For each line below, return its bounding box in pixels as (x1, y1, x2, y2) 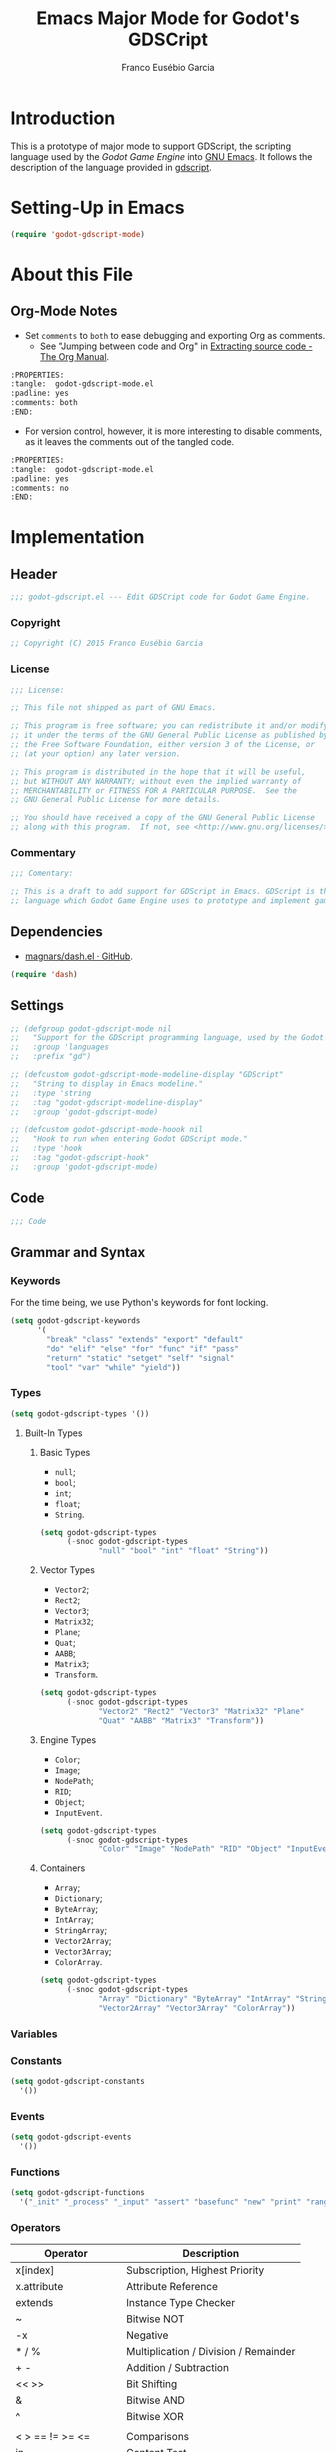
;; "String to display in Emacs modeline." (10, 1078, 203, 1089)
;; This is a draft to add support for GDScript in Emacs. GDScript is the (10, 887, 333, 897)
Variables (10, 2027, 58, 2041)
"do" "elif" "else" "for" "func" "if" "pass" (46, 1343, 240, 1354)
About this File (10, 263, 133, 286)
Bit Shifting (126, 2377, 178, 2391)
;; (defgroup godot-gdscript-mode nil (10, 1023, 172, 1034)
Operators (10, 2220, 62, 2234)
